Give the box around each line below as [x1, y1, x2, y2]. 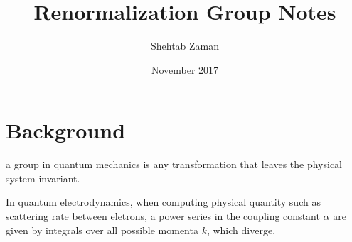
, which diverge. [206, 222, 276, 237]
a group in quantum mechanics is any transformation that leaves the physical [6, 157, 343, 172]
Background [6, 116, 126, 145]
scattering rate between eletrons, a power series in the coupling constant [6, 209, 320, 224]
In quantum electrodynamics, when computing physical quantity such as [6, 194, 321, 209]
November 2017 [151, 62, 219, 77]
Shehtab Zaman [150, 38, 220, 53]
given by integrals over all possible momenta [6, 222, 198, 237]
